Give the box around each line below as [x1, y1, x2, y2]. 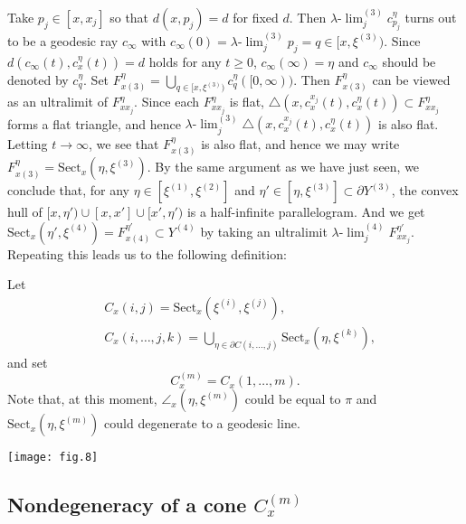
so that [109, 8, 149, 26]
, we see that [89, 134, 159, 153]
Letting [7, 134, 48, 153]
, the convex [391, 181, 459, 200]
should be [382, 51, 436, 70]
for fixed [233, 8, 279, 26]
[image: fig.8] [7, 451, 99, 464]
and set [7, 352, 48, 371]
